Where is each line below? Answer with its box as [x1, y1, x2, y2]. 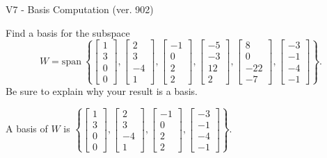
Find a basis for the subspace [6, 25, 130, 39]
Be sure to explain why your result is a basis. [6, 83, 198, 98]
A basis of [6, 121, 48, 136]
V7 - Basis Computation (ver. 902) [6, 2, 154, 16]
